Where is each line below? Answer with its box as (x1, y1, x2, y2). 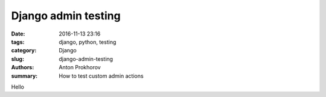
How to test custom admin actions (59, 72, 144, 80)
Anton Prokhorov (59, 64, 101, 71)
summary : (11, 72, 38, 80)
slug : (11, 55, 24, 63)
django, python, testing (59, 38, 117, 45)
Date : (11, 30, 25, 37)
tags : (11, 38, 25, 45)
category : (11, 47, 37, 54)
